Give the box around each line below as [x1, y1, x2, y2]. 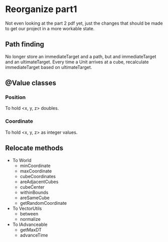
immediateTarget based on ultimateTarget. [5, 64, 92, 70]
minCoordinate [20, 163, 51, 169]
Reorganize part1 [5, 4, 77, 15]
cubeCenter [20, 184, 45, 190]
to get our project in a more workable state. [5, 25, 95, 31]
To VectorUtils [12, 205, 42, 211]
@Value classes [5, 79, 57, 88]
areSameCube [20, 195, 50, 201]
